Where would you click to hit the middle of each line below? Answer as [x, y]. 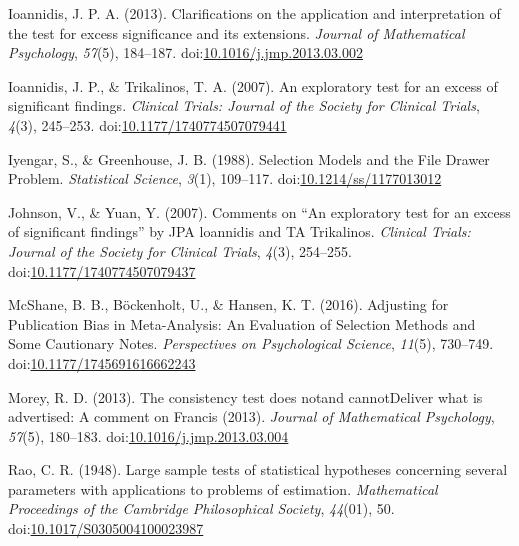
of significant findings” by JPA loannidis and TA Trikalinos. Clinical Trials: [239, 231]
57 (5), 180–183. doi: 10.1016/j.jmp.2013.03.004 [148, 435]
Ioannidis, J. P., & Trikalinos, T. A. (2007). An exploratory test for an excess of [253, 85]
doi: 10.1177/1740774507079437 [102, 270]
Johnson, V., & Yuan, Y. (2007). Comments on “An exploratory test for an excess [259, 211]
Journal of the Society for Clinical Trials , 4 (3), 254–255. [180, 250]
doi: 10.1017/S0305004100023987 [106, 528]
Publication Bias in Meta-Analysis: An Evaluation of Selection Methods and [242, 323]
